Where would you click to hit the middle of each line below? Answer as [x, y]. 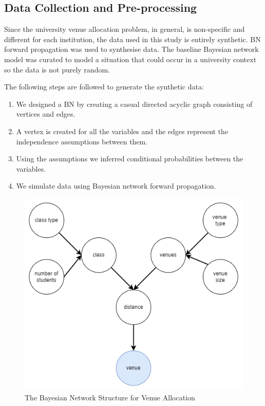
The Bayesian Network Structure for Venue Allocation [110, 397]
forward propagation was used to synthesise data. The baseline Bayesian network [131, 49]
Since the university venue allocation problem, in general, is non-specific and [125, 29]
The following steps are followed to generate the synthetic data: [104, 87]
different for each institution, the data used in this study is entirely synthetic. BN [132, 39]
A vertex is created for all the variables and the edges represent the [122, 131]
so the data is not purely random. [57, 69]
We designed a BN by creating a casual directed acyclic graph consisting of [134, 104]
